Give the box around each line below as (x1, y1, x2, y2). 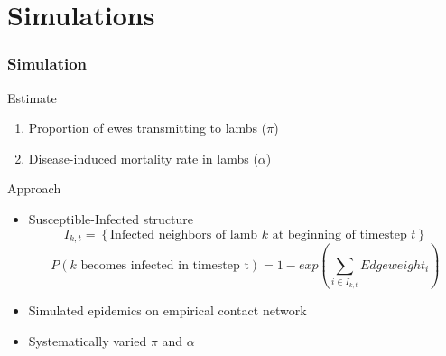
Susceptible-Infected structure (28, 209, 194, 228)
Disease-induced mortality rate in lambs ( (28, 148, 258, 167)
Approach (7, 179, 61, 198)
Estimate (7, 88, 57, 107)
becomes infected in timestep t (80, 259, 249, 273)
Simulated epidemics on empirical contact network (28, 301, 307, 320)
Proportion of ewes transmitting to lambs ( (28, 118, 267, 137)
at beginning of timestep (272, 228, 407, 241)
